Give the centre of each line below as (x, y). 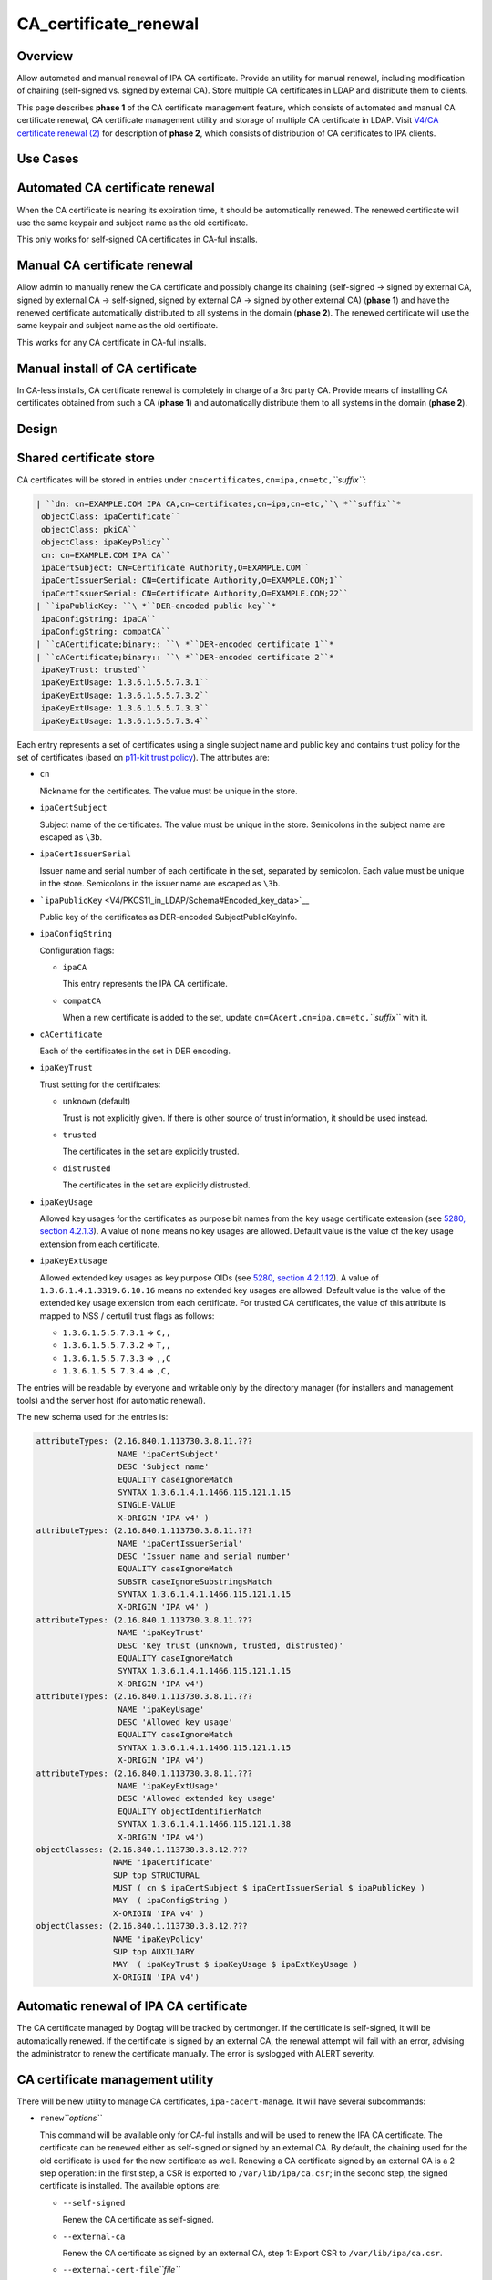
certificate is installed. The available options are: (130, 2186)
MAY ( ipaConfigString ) (170, 1901)
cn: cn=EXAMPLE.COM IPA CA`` (106, 555)
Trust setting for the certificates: (100, 1084)
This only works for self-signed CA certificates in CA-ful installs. (138, 239)
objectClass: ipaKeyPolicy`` (106, 542)
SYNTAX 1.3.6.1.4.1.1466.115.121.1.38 (204, 1824)
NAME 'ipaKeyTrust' (161, 1633)
